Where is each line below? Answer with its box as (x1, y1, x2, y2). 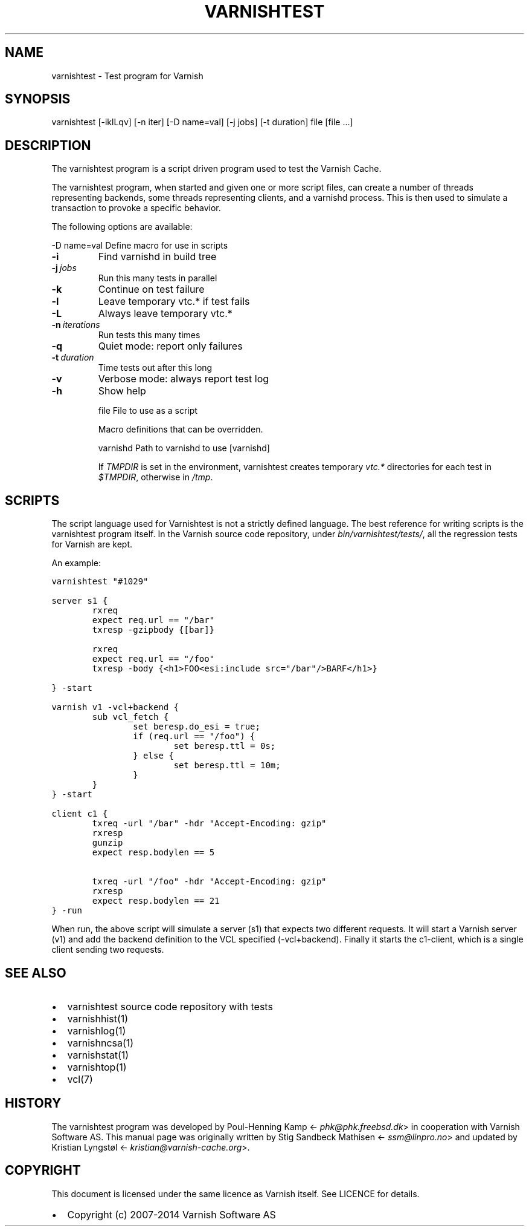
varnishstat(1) (67, 1048, 129, 1061)
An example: (51, 558, 101, 569)
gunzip (92, 838, 123, 848)
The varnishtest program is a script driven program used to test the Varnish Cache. (51, 163, 382, 174)
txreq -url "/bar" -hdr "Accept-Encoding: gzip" (92, 818, 327, 829)
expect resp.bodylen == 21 (92, 896, 220, 906)
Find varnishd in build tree (98, 250, 217, 263)
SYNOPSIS (5, 91, 71, 107)
